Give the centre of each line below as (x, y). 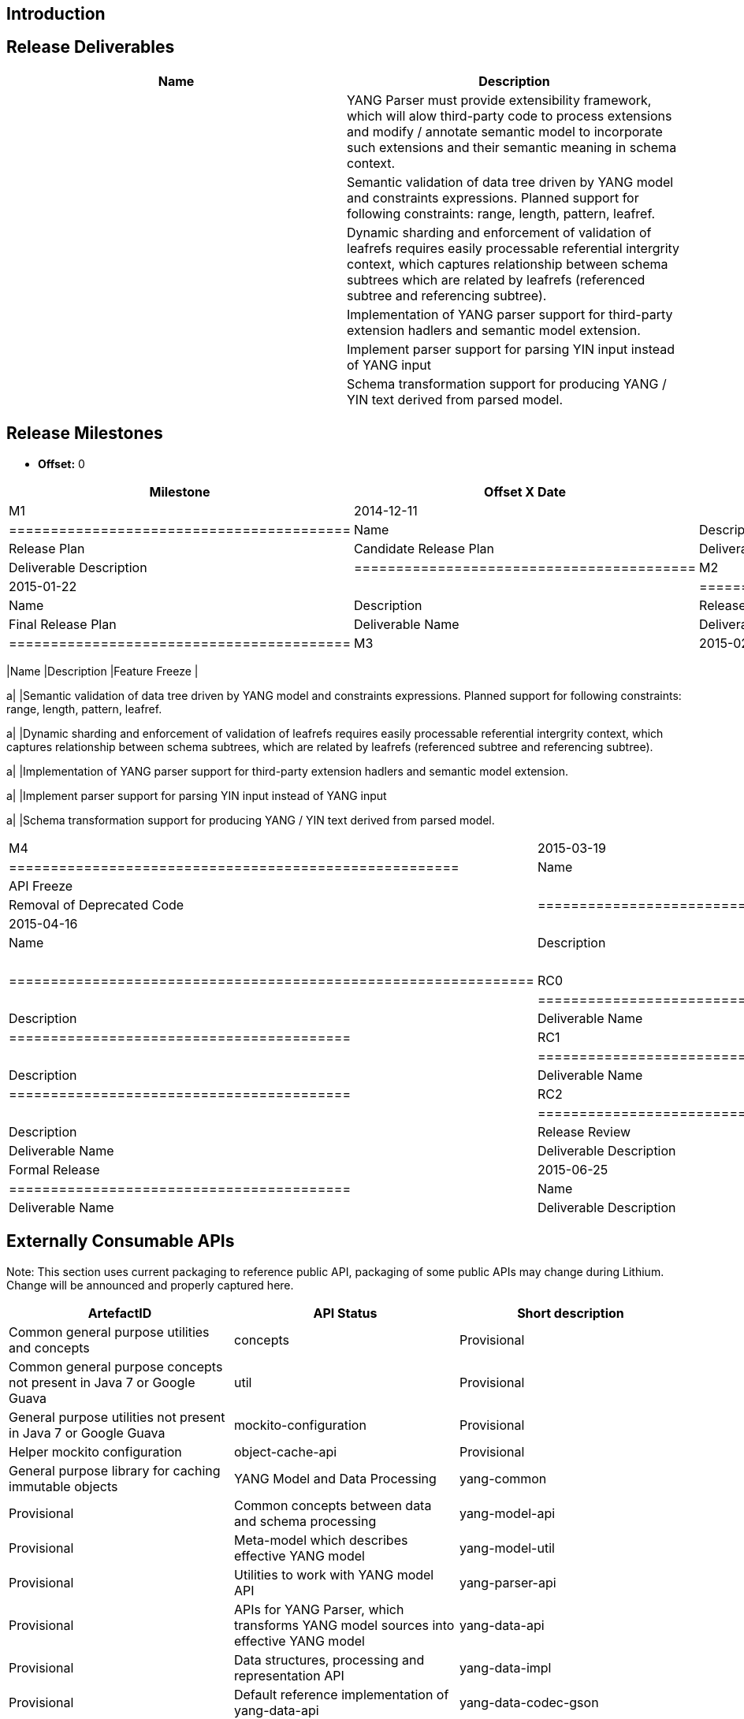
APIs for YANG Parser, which (319, 1609)
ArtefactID (120, 1313)
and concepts (49, 1347)
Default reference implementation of (341, 1694)
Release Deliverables (91, 47)
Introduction (56, 14)
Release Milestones (85, 433)
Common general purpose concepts (116, 1366)
